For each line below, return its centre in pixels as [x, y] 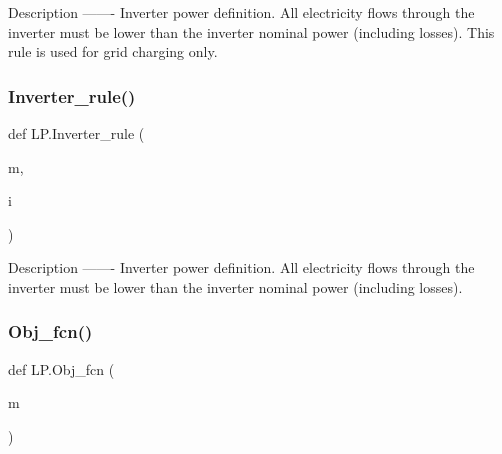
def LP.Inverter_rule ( [76, 133]
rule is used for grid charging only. [113, 51]
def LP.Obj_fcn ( [61, 368]
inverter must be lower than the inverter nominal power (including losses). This [251, 31]
